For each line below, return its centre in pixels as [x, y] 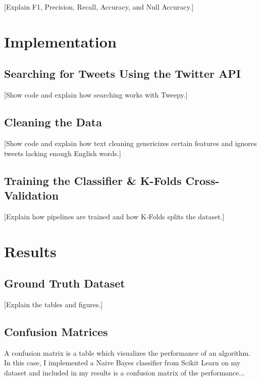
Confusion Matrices [56, 331]
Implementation [60, 41]
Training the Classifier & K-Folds [93, 180]
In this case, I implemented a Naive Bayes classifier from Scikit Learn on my [122, 363]
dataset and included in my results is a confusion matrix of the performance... [124, 372]
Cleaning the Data [53, 122]
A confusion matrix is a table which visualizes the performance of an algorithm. [127, 352]
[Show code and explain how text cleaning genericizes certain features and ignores [130, 143]
